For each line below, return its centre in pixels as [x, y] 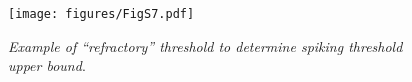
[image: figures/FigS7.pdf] [101, 14]
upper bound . [47, 65]
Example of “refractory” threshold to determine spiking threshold [205, 45]
